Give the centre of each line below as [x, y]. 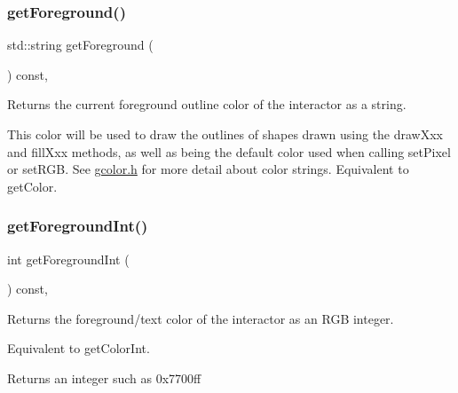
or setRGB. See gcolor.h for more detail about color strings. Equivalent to [208, 169]
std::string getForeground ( [80, 45]
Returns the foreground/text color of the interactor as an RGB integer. [201, 318]
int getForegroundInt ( [68, 259]
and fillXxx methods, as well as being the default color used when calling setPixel [229, 151]
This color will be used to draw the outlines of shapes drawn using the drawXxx [225, 134]
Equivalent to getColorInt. [79, 348]
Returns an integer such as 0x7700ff [104, 377]
